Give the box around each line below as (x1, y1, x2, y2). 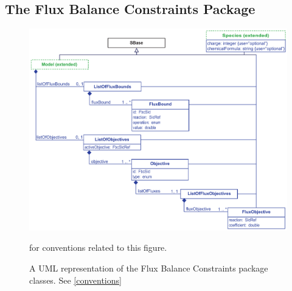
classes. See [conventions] (29, 273, 122, 286)
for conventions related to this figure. (29, 241, 167, 254)
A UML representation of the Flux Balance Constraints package (29, 261, 268, 274)
